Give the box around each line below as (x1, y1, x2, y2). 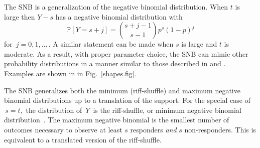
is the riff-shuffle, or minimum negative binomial (93, 104, 241, 115)
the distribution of (26, 104, 82, 115)
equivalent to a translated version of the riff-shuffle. (4, 134, 162, 144)
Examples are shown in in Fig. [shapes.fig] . (4, 68, 137, 78)
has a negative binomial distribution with (55, 11, 183, 22)
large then (4, 11, 35, 22)
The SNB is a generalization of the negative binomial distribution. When (4, 2, 228, 12)
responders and (130, 124, 177, 134)
